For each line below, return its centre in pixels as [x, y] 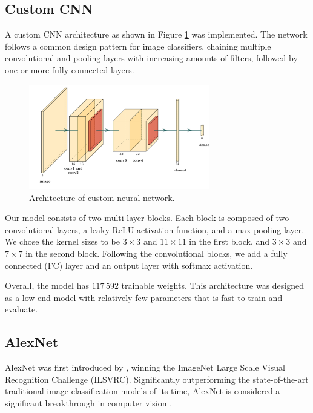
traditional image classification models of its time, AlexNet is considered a [143, 391]
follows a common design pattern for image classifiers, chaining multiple [138, 46]
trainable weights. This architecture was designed [213, 286]
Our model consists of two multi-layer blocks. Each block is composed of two [147, 218]
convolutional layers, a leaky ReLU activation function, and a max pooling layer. [155, 229]
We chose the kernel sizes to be [62, 241]
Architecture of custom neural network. [102, 197]
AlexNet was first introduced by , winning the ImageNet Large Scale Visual [145, 367]
